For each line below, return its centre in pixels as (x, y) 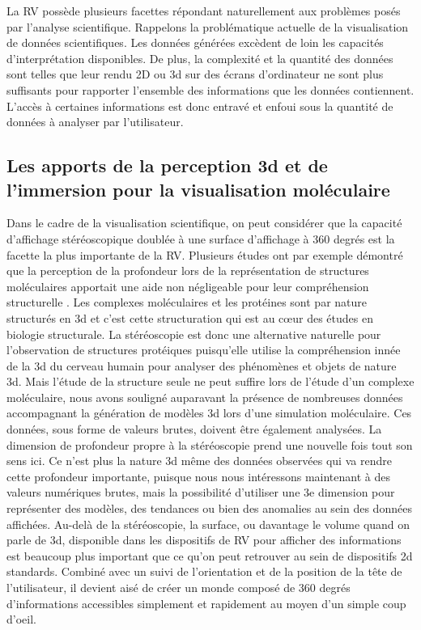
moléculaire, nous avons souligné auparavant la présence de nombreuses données (205, 397)
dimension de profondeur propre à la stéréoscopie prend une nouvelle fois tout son (210, 444)
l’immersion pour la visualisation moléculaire (198, 189)
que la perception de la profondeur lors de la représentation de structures (188, 271)
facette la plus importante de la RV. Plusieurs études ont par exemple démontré (205, 254)
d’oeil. (21, 619)
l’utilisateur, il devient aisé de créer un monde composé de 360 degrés (179, 587)
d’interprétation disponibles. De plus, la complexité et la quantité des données (200, 58)
